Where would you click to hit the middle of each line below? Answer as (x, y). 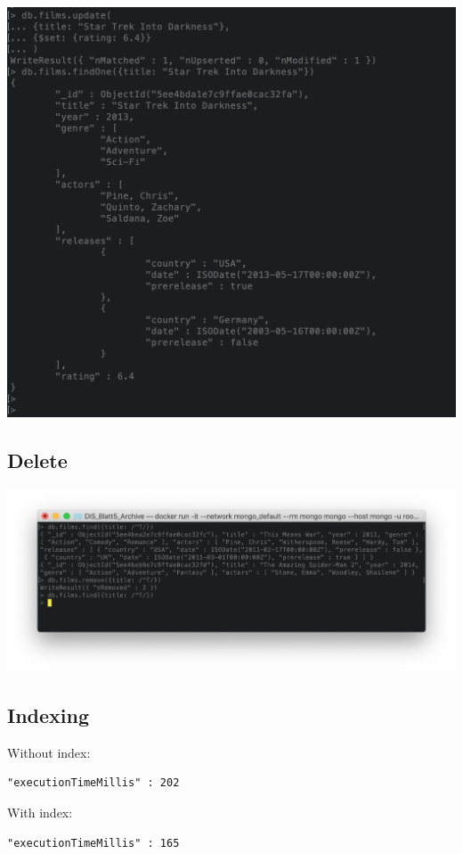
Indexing (49, 714)
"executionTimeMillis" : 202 (93, 783)
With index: (40, 812)
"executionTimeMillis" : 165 (93, 843)
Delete (37, 460)
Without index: (49, 752)
